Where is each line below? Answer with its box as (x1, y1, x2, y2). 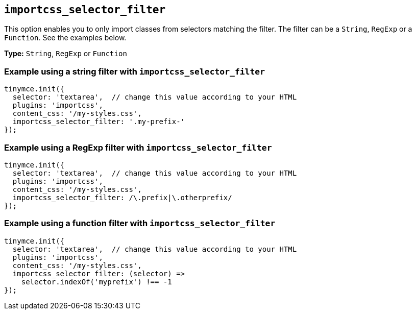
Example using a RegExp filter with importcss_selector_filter (4, 142, 272, 153)
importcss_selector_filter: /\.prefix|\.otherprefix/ (12, 193, 232, 202)
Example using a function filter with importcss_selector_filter (4, 218, 276, 229)
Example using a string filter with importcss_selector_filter (4, 66, 265, 77)
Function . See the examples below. (4, 33, 127, 42)
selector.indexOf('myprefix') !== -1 (21, 277, 172, 286)
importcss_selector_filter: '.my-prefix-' (12, 117, 185, 126)
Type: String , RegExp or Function (4, 49, 127, 58)
